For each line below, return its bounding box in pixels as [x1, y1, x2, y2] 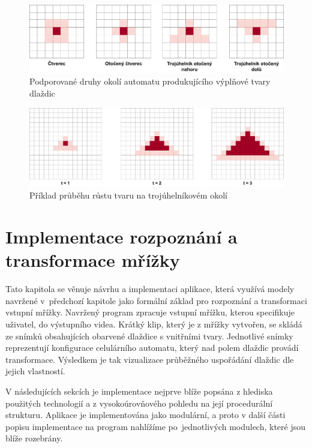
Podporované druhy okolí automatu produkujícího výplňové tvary [29, 75, 271, 88]
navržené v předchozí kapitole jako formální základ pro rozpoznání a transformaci [5, 294, 307, 306]
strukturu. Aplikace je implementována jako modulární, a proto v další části [5, 408, 286, 421]
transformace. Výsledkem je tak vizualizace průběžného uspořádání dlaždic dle [5, 353, 294, 365]
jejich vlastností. [5, 365, 65, 377]
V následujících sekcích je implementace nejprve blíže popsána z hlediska [5, 384, 273, 397]
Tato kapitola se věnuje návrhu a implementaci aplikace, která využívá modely [5, 282, 295, 295]
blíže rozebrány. [5, 432, 63, 444]
